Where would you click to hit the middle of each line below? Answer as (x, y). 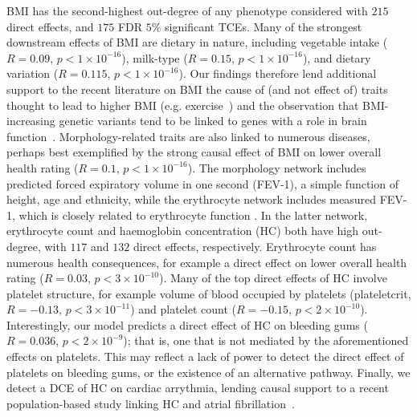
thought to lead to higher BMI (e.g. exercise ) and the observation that (183, 105)
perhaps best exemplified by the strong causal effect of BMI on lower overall (194, 152)
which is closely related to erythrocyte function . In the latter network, (193, 215)
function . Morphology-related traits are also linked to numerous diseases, (188, 136)
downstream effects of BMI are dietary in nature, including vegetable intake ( (197, 42)
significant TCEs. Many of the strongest (264, 26)
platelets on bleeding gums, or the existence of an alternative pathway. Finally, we (208, 372)
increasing (31, 121)
